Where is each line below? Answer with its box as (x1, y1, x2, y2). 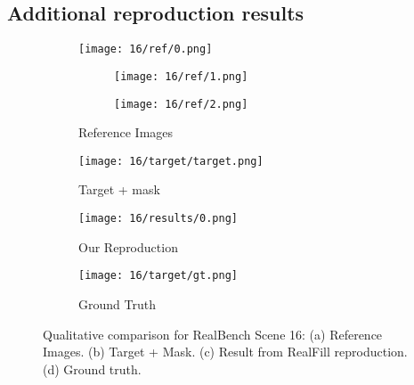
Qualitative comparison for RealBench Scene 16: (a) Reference (43, 324, 383, 343)
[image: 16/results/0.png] (78, 212, 238, 225)
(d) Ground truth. (43, 359, 142, 378)
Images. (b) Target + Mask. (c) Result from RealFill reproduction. (43, 342, 408, 361)
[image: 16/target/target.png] (78, 154, 264, 168)
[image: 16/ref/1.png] (114, 70, 248, 83)
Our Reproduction (78, 237, 178, 256)
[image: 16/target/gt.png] (78, 269, 238, 283)
